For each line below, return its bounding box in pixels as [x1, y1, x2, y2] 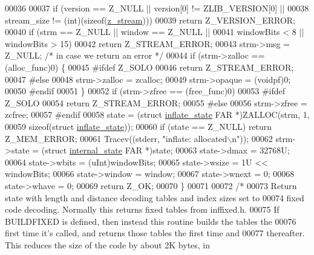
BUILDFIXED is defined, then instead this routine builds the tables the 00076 [5, 215, 296, 227]
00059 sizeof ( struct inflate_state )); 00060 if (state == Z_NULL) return [5, 120, 272, 132]
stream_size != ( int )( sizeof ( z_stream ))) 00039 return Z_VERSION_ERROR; [5, 13, 296, 26]
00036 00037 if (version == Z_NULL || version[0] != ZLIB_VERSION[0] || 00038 [5, 2, 309, 14]
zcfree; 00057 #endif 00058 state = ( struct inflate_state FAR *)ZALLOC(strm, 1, [5, 108, 310, 121]
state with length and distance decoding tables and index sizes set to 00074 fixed [5, 191, 304, 204]
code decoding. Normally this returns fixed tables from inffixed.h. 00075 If [5, 203, 280, 216]
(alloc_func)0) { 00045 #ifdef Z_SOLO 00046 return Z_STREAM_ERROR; [5, 60, 294, 73]
